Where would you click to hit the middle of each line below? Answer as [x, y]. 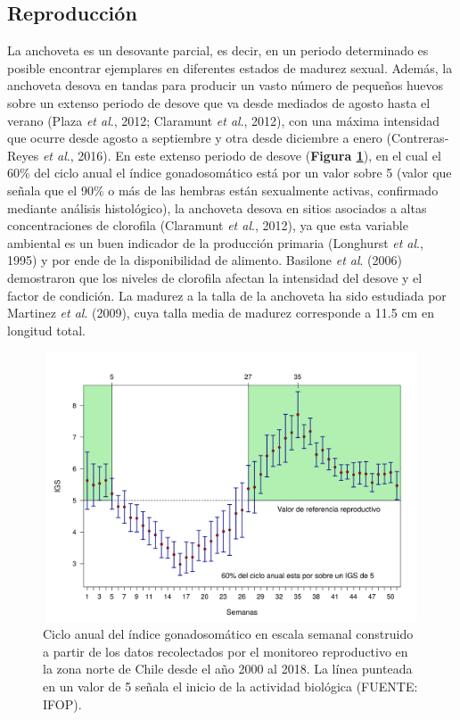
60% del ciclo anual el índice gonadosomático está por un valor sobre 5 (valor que [230, 173]
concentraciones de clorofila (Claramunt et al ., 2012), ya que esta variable [208, 225]
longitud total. [46, 330]
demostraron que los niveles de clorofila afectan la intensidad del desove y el [215, 277]
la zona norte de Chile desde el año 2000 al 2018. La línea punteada [228, 669]
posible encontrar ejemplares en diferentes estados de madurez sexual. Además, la [230, 67]
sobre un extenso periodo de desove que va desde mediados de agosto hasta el [219, 102]
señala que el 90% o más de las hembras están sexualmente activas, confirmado [223, 190]
